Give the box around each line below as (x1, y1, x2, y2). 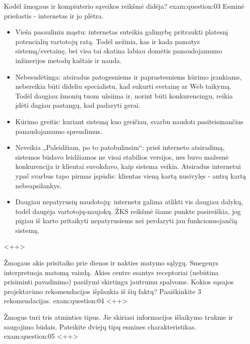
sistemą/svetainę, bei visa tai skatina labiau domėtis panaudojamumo (15, 46, 222, 56)
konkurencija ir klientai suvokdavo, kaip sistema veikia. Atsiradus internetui (15, 161, 241, 171)
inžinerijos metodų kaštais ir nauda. (15, 55, 122, 65)
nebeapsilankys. (15, 180, 62, 190)
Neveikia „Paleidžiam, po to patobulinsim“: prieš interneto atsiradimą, (15, 142, 225, 152)
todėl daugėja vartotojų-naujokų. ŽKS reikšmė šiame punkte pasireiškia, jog (15, 206, 241, 216)
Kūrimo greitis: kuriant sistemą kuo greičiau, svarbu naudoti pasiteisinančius (15, 116, 244, 126)
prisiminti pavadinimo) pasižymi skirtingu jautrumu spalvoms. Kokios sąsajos (4, 277, 234, 287)
